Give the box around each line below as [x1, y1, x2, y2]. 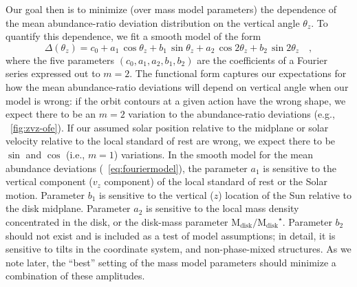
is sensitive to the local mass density [146, 201, 299, 215]
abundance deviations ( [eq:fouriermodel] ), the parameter [6, 160, 248, 175]
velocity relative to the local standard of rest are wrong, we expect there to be [6, 134, 336, 148]
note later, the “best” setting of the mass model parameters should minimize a [6, 255, 336, 269]
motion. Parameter [6, 187, 85, 202]
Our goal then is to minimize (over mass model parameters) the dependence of [6, 2, 337, 16]
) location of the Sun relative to [218, 187, 351, 202]
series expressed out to [6, 66, 100, 81]
